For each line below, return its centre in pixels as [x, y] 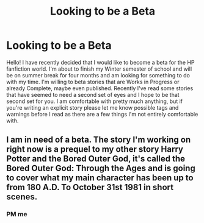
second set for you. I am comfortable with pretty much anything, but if [95, 101]
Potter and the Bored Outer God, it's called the [96, 159]
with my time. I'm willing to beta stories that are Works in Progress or [93, 82]
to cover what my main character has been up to [100, 178]
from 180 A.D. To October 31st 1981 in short [90, 187]
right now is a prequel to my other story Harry [95, 150]
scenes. [22, 197]
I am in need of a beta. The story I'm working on [99, 140]
